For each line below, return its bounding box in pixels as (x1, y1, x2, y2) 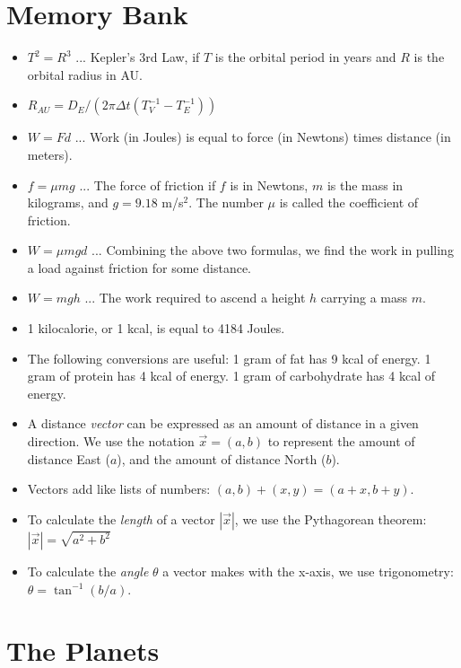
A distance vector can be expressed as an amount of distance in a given (27, 414, 419, 433)
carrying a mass (320, 288, 408, 307)
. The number (188, 193, 264, 212)
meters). (27, 145, 73, 163)
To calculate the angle (27, 562, 149, 581)
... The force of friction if (79, 175, 216, 194)
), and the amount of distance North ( (117, 449, 326, 468)
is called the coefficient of (279, 193, 419, 212)
